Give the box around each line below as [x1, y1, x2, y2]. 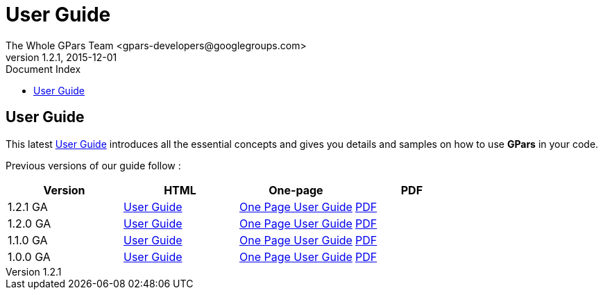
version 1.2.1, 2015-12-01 [6, 51, 117, 63]
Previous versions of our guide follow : [6, 159, 181, 171]
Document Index [6, 62, 81, 75]
